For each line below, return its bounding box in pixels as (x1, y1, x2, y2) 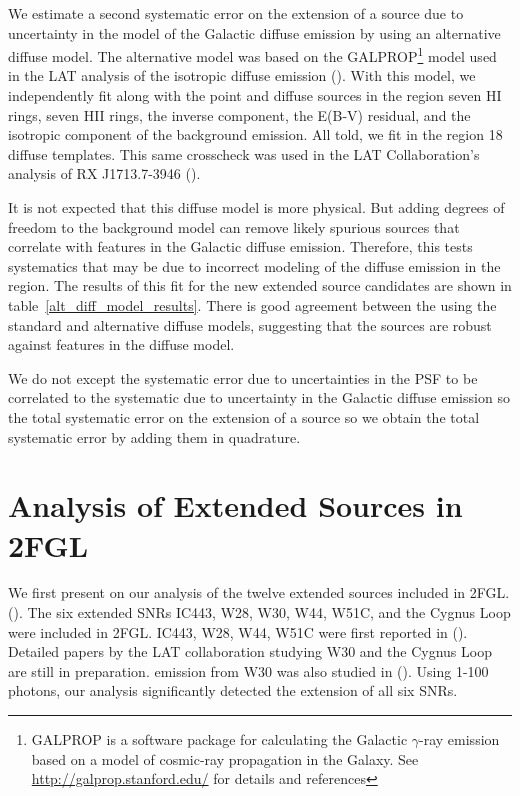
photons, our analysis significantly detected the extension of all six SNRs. (8, 680, 458, 701)
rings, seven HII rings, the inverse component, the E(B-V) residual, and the (8, 104, 471, 125)
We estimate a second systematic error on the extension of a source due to (8, 3, 464, 23)
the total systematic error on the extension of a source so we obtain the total (8, 406, 480, 427)
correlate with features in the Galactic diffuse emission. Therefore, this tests (8, 236, 473, 257)
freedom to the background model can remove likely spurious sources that (8, 216, 460, 237)
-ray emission (419, 729, 500, 749)
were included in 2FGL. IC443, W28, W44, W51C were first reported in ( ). (8, 621, 468, 642)
